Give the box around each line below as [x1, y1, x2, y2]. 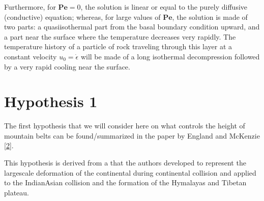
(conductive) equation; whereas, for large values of [4, 11, 161, 22]
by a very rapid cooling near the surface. [4, 61, 130, 72]
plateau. [4, 187, 30, 197]
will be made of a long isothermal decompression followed [80, 51, 260, 61]
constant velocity [4, 51, 57, 61]
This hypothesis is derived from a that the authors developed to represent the [4, 157, 246, 168]
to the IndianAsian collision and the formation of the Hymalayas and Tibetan [4, 177, 247, 188]
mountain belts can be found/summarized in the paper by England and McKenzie [4, 130, 260, 141]
